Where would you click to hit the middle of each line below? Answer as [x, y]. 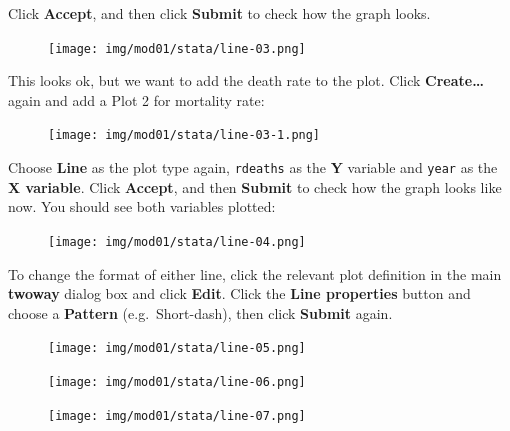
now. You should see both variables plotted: [142, 206]
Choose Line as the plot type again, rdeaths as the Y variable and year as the [253, 167]
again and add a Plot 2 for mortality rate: [136, 99]
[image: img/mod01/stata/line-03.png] [177, 48]
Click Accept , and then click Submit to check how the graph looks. [219, 13]
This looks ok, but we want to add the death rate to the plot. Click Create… [246, 80]
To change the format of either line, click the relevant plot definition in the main [255, 273]
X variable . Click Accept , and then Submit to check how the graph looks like [255, 186]
